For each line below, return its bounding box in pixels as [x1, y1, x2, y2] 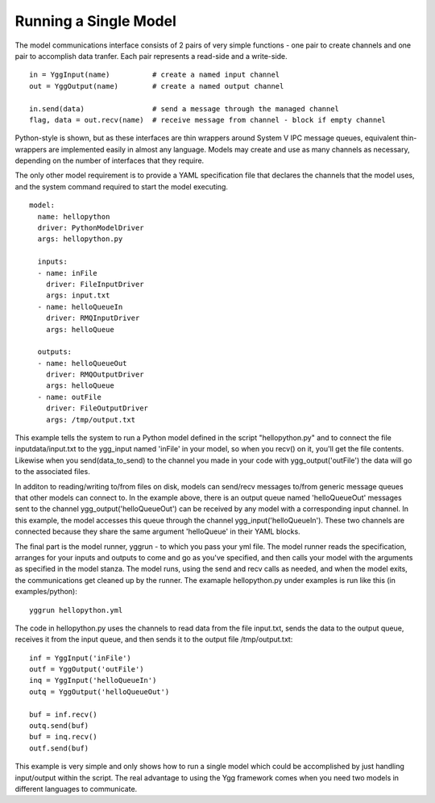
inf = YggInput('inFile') [29, 653, 132, 663]
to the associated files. [14, 467, 90, 476]
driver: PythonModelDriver [37, 223, 144, 233]
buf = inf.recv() [29, 709, 97, 719]
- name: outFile [37, 392, 102, 401]
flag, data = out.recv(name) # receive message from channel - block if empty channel [29, 115, 387, 124]
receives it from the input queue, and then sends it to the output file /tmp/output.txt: [14, 634, 293, 644]
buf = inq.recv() [29, 732, 97, 742]
